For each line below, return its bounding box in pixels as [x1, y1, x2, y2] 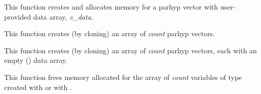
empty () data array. [4, 55, 67, 65]
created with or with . [4, 81, 72, 92]
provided [4, 11, 31, 22]
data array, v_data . [33, 11, 93, 22]
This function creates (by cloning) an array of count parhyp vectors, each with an [4, 45, 257, 55]
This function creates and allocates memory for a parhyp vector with [4, 2, 218, 12]
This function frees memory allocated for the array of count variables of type [4, 71, 242, 82]
